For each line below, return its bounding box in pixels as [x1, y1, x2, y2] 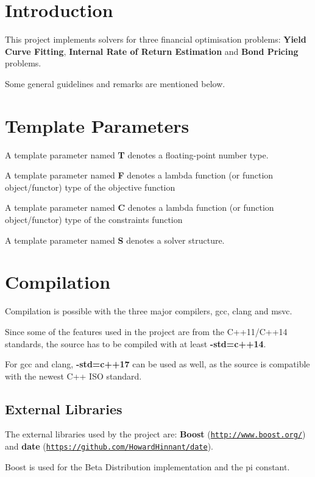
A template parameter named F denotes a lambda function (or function [5, 169, 274, 182]
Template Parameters [5, 113, 189, 138]
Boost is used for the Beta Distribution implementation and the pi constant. [5, 460, 290, 473]
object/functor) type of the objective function [5, 180, 175, 193]
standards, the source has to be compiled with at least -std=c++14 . [5, 337, 266, 350]
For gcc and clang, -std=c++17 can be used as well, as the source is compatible [5, 358, 310, 370]
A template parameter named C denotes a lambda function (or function [5, 201, 274, 214]
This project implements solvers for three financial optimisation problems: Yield [5, 33, 306, 46]
